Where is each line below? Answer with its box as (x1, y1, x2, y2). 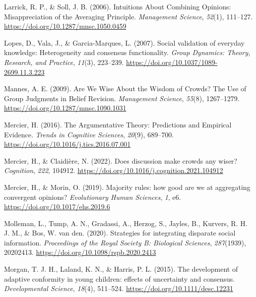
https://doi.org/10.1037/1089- (126, 57, 218, 67)
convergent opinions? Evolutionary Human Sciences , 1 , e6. (4, 191, 181, 202)
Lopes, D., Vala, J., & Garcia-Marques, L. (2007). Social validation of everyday (4, 37, 245, 48)
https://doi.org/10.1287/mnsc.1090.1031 (4, 103, 127, 113)
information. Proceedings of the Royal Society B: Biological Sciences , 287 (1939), (4, 237, 246, 247)
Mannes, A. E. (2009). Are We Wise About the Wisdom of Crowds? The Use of (4, 83, 247, 94)
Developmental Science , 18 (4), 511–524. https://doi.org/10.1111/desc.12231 (4, 283, 233, 294)
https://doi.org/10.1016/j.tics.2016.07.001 (4, 139, 131, 149)
